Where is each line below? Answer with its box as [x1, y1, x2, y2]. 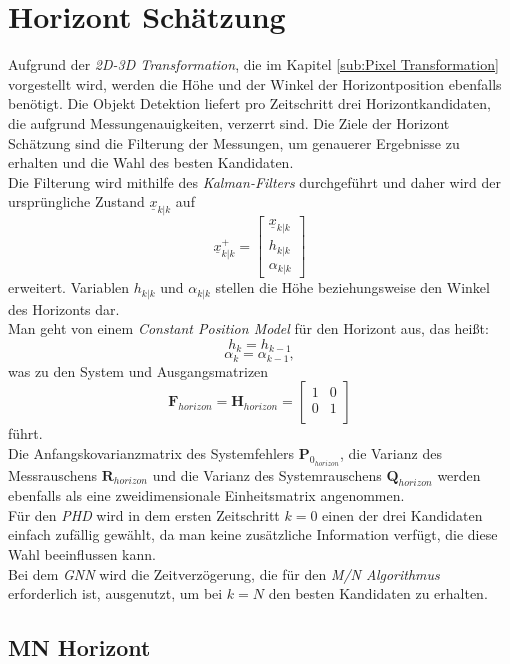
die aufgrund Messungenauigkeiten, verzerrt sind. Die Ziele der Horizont [8, 112, 450, 133]
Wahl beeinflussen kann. [8, 544, 156, 565]
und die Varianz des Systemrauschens [152, 464, 382, 485]
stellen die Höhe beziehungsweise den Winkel [215, 277, 490, 298]
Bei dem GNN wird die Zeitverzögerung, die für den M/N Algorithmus [8, 563, 440, 584]
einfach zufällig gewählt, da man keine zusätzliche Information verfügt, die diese [8, 524, 498, 545]
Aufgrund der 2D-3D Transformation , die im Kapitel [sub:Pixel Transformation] [8, 54, 499, 75]
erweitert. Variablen [8, 277, 130, 298]
